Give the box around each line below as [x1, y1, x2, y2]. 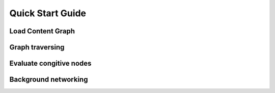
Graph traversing [9, 43, 65, 52]
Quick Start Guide [9, 8, 87, 19]
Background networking [9, 75, 88, 84]
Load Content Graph [9, 27, 75, 35]
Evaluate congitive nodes [9, 59, 92, 68]
